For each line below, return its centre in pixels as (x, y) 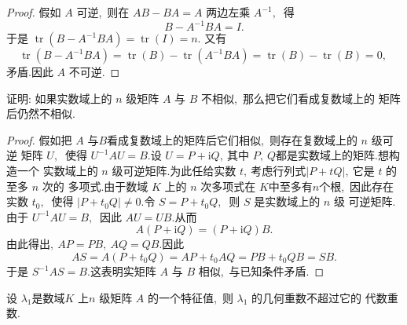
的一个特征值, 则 (190, 297)
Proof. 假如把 (39, 139)
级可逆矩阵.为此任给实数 (174, 171)
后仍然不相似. (41, 113)
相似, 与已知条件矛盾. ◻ (261, 271)
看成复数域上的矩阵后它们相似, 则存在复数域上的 (232, 139)
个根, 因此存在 (357, 186)
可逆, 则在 (103, 12)
